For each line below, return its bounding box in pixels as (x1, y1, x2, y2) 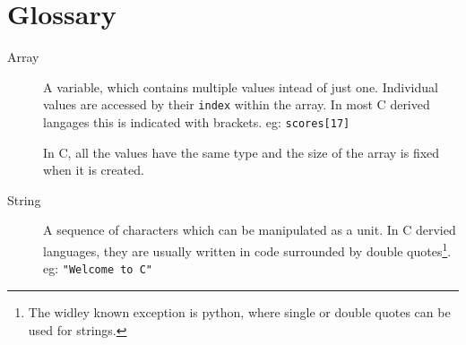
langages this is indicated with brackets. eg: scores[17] (43, 112, 350, 131)
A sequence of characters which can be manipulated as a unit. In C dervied (43, 220, 456, 239)
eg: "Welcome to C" (43, 259, 153, 278)
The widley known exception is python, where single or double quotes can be (28, 302, 451, 321)
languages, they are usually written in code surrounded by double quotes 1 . (43, 239, 452, 260)
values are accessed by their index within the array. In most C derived (43, 95, 430, 114)
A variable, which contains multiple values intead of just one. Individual (43, 77, 438, 96)
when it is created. (43, 160, 144, 179)
